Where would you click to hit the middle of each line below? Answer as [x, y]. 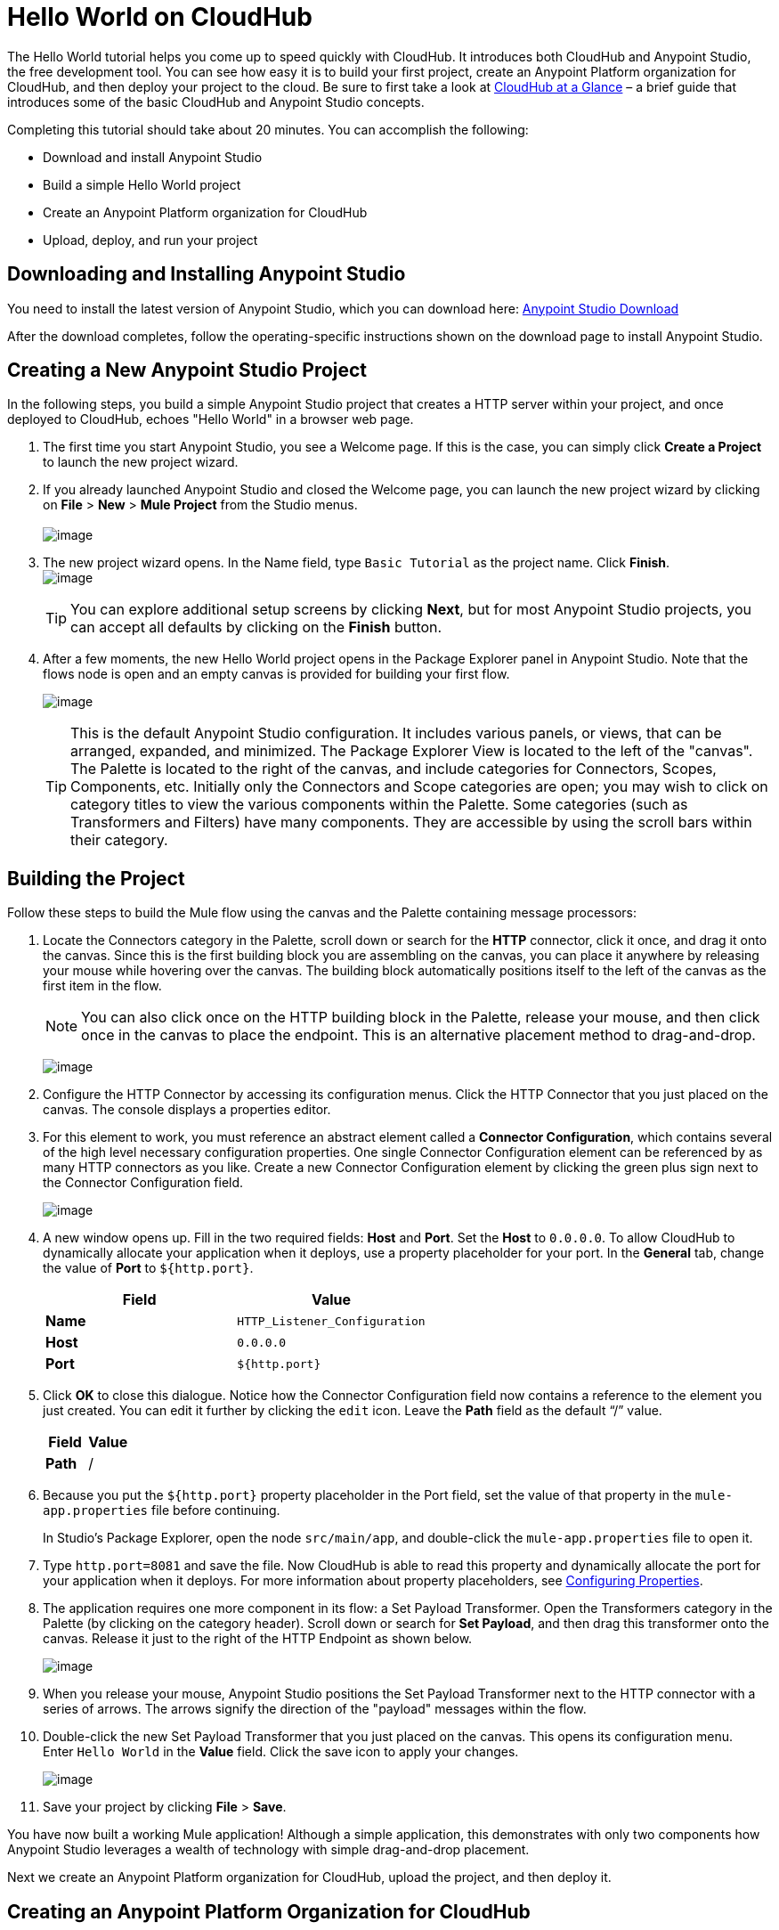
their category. [119, 840]
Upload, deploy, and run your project [150, 240]
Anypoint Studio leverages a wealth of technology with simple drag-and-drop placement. [268, 1850]
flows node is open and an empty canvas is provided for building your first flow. [276, 674]
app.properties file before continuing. [162, 1511]
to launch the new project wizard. [141, 462]
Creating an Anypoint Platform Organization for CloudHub [269, 1911]
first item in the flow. [102, 986]
